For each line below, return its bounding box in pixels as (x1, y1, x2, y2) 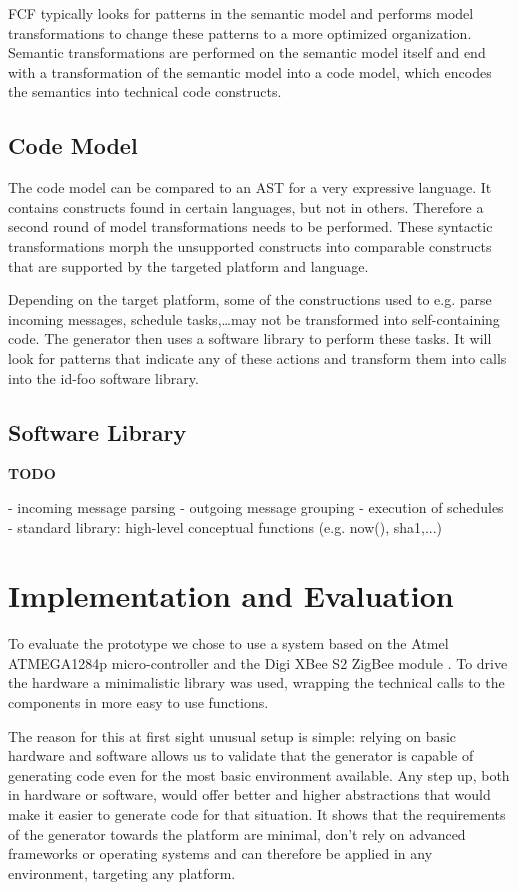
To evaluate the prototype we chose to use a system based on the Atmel (8, 633, 449, 654)
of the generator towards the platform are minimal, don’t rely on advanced (8, 823, 466, 844)
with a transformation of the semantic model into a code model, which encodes (8, 61, 492, 82)
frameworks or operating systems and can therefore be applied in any (8, 843, 433, 864)
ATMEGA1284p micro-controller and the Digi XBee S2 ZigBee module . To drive (8, 652, 508, 673)
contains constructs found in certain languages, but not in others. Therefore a (8, 196, 484, 217)
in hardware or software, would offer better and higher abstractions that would (8, 784, 491, 805)
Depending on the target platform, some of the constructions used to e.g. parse (8, 289, 492, 310)
